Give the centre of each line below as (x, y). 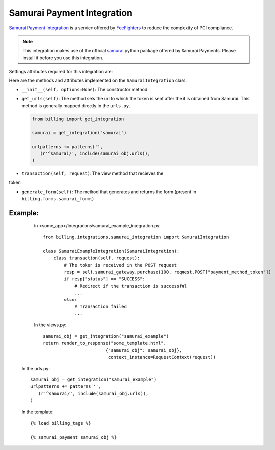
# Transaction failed (100, 306)
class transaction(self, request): (96, 258)
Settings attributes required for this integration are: (61, 72)
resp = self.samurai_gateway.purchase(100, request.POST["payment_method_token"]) (167, 272)
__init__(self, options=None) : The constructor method (85, 89)
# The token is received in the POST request (120, 265)
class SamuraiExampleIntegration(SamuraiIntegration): (111, 251)
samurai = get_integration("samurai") (79, 133)
